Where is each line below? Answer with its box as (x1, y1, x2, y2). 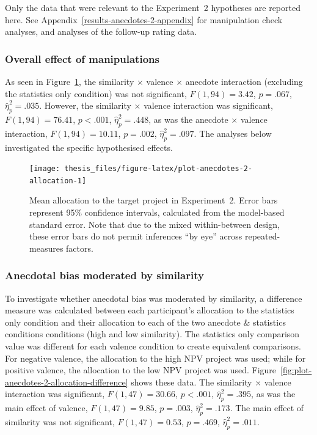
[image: (29, 164, 60, 174)
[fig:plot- (280, 364, 312, 376)
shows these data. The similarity (131, 375, 252, 388)
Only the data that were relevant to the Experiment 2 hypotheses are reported (5, 1, 301, 13)
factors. (66, 241, 93, 254)
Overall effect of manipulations (5, 51, 159, 66)
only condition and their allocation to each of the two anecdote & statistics (5, 315, 286, 328)
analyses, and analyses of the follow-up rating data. (5, 25, 197, 38)
